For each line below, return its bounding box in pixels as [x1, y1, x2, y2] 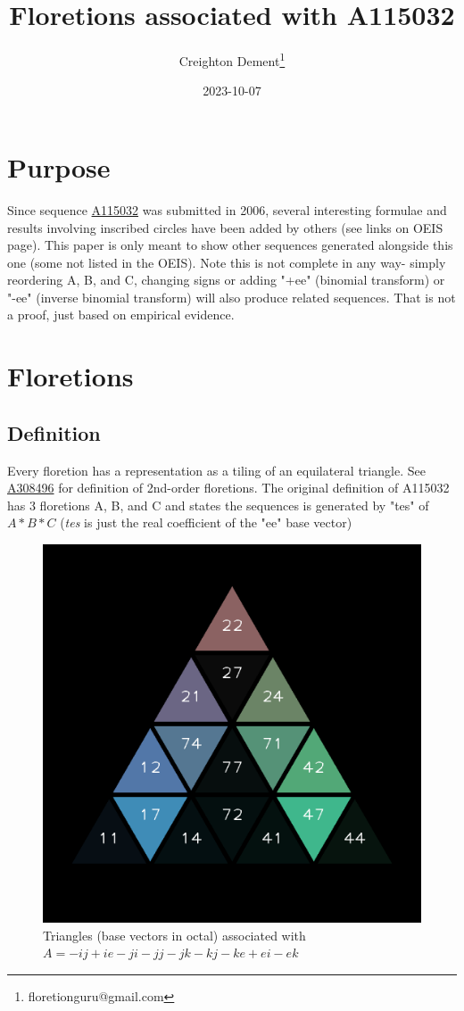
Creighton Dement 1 [178, 49, 286, 70]
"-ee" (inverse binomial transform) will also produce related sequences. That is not [7, 287, 456, 306]
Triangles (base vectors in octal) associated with [43, 925, 306, 944]
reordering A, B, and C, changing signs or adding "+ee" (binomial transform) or [7, 270, 445, 289]
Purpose [7, 148, 111, 185]
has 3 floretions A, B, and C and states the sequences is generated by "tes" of [7, 495, 429, 514]
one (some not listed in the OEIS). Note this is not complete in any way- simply [7, 253, 446, 271]
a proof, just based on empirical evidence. [7, 305, 235, 324]
